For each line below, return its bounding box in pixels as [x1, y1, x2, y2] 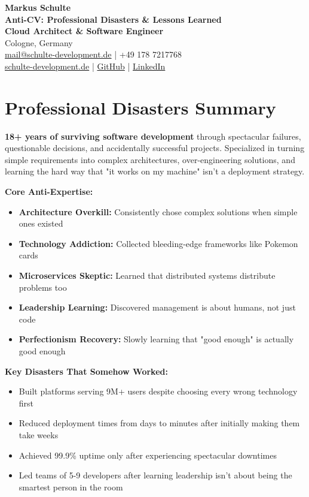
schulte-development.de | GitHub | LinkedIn [5, 59, 166, 72]
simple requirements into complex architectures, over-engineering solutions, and [5, 153, 295, 165]
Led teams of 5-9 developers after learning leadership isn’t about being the [19, 469, 292, 481]
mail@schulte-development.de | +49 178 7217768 [5, 48, 182, 61]
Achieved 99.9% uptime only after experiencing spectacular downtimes [19, 448, 277, 461]
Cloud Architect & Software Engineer [5, 25, 164, 37]
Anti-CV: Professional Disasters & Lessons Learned [5, 13, 222, 25]
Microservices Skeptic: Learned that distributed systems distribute [19, 269, 276, 282]
